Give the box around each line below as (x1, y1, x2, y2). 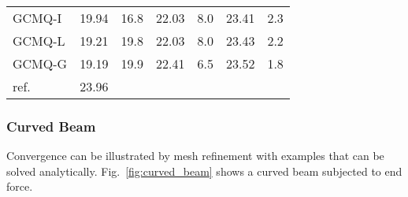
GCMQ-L (13, 32, 65, 50)
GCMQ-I (13, 9, 62, 27)
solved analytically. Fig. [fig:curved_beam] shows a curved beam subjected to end (6, 162, 402, 179)
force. (6, 178, 33, 195)
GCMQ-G (13, 54, 68, 72)
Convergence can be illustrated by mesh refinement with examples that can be (6, 147, 384, 164)
